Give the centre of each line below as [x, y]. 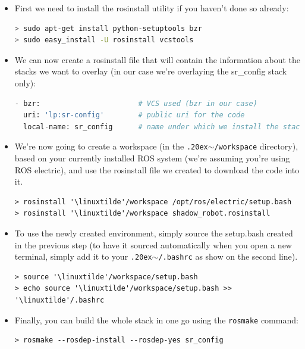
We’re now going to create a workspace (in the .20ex [111, 146]
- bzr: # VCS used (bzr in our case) [136, 103]
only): [25, 82]
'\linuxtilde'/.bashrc [59, 300]
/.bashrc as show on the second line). [228, 256]
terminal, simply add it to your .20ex [83, 256]
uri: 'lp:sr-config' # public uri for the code [134, 115]
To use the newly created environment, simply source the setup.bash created [154, 233]
